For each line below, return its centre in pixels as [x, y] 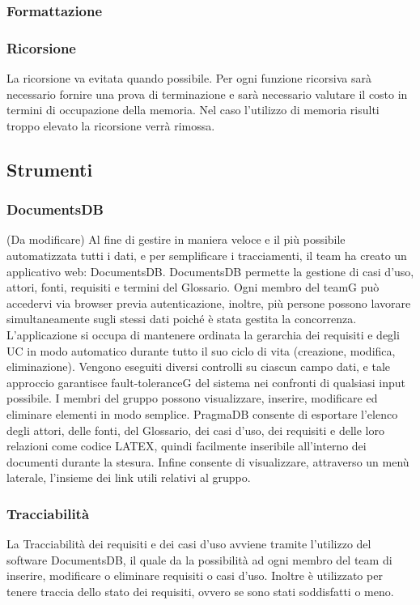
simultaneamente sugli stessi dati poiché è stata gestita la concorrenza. [182, 319]
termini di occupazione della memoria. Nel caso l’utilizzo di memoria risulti [193, 110]
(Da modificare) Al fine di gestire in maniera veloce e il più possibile [176, 239]
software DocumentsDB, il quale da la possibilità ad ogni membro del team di [199, 559]
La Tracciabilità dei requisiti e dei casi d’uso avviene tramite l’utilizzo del [189, 544]
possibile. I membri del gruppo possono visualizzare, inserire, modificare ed [192, 398]
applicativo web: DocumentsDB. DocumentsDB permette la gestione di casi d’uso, [210, 271]
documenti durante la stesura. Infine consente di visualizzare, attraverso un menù [208, 461]
